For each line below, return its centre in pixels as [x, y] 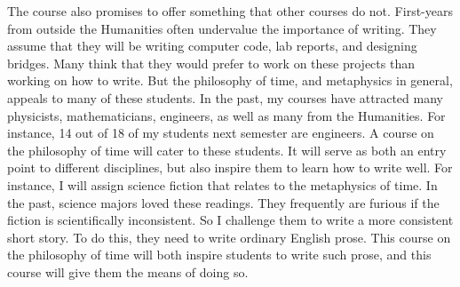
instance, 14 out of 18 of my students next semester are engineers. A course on [221, 133]
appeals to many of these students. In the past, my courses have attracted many [225, 97]
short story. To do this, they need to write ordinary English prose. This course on [229, 237]
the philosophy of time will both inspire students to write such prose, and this [219, 255]
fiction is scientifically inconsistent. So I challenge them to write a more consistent [230, 220]
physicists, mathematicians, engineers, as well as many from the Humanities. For [226, 115]
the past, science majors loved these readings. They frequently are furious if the [223, 202]
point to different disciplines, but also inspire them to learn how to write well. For [230, 167]
